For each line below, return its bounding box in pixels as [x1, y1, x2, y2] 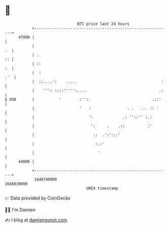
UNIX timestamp [86, 185, 118, 191]
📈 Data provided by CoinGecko [5, 195, 71, 201]
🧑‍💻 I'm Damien [5, 207, 36, 213]
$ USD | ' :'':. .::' [5, 96, 161, 102]
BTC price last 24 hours [77, 21, 130, 26]
